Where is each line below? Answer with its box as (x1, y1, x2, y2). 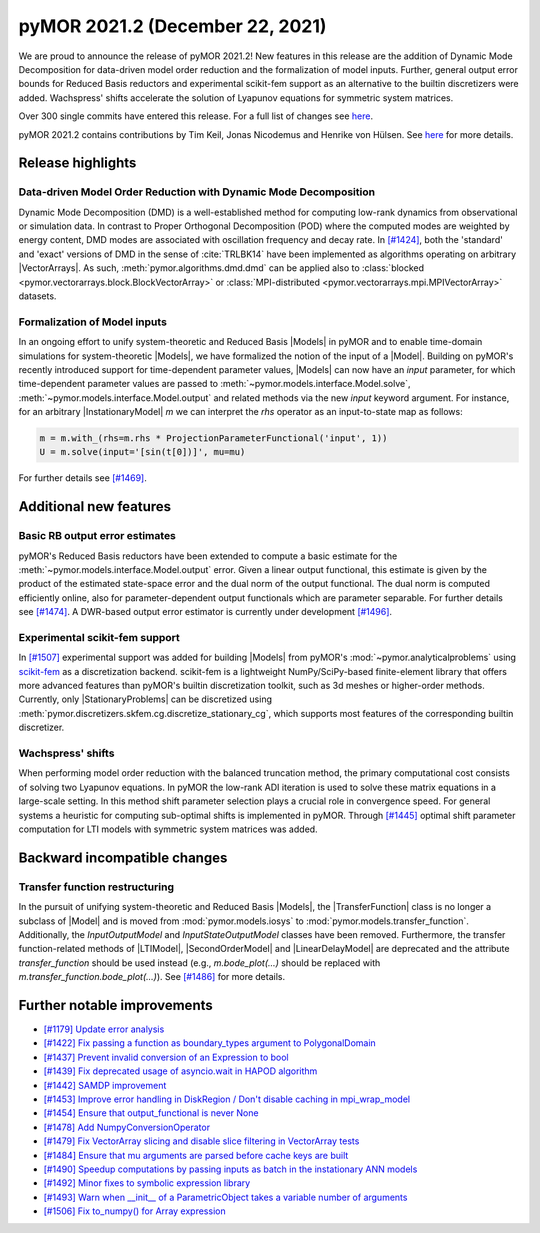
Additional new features (18, 498, 172, 515)
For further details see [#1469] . (18, 472, 147, 484)
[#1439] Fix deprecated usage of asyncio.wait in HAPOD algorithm (43, 1065, 318, 1077)
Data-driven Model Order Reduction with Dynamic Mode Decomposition (18, 185, 375, 199)
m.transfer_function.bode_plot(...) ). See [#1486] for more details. (18, 971, 285, 983)
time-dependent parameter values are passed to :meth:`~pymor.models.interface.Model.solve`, (18, 378, 411, 390)
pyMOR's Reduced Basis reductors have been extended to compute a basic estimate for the (18, 550, 398, 562)
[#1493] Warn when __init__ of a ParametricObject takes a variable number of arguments (43, 1191, 408, 1203)
